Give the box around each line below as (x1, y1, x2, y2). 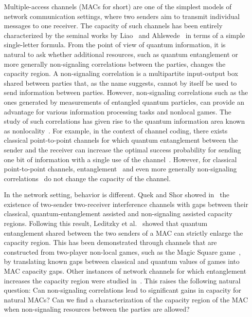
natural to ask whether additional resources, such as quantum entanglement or (4, 49, 238, 59)
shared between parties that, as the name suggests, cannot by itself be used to (4, 77, 237, 88)
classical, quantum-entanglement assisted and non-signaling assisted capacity (4, 208, 233, 219)
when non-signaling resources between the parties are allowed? (4, 304, 190, 314)
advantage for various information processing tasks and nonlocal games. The (4, 106, 232, 116)
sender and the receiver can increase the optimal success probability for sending (4, 144, 241, 154)
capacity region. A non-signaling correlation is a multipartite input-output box (4, 68, 238, 78)
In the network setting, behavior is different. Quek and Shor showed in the (4, 189, 230, 200)
